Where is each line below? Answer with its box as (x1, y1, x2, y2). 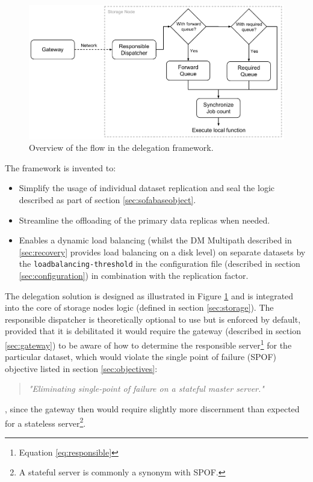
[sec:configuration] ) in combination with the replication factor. (19, 269, 249, 282)
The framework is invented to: (5, 161, 116, 174)
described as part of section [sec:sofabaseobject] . (19, 194, 196, 206)
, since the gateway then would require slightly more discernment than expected (5, 403, 300, 415)
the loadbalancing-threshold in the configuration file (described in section (19, 257, 300, 270)
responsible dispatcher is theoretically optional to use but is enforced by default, (5, 313, 301, 325)
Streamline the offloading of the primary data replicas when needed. (19, 213, 270, 226)
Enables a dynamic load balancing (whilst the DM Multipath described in (19, 234, 292, 246)
